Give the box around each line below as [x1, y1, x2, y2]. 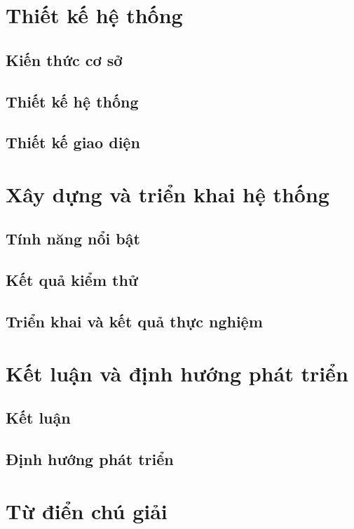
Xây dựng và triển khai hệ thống [6, 179, 329, 208]
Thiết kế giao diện [6, 131, 140, 153]
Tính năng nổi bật [6, 228, 140, 249]
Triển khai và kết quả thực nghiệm [6, 311, 263, 332]
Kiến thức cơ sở [6, 48, 123, 70]
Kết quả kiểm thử [6, 269, 138, 291]
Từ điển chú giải [6, 496, 168, 525]
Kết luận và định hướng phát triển [6, 358, 348, 387]
